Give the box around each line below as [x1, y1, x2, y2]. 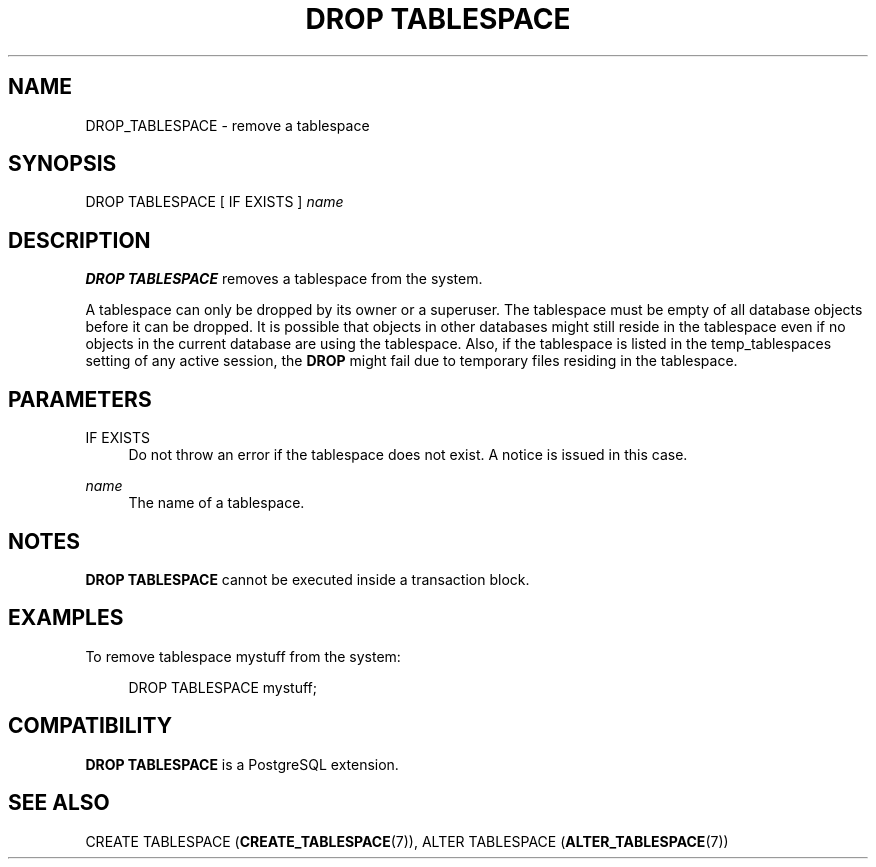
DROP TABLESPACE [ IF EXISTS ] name [85, 193, 344, 211]
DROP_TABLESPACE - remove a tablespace [85, 116, 370, 134]
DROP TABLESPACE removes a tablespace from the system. [85, 270, 483, 288]
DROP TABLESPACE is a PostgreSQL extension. [85, 755, 399, 773]
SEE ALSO [8, 790, 110, 816]
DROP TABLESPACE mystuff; [128, 678, 317, 696]
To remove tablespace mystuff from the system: [85, 647, 401, 665]
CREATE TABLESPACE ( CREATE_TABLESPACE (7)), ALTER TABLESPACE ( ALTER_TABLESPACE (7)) [85, 832, 729, 850]
